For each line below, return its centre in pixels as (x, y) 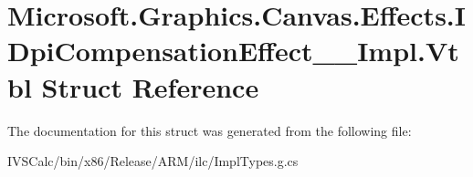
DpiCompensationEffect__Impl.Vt (233, 51)
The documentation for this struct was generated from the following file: (210, 130)
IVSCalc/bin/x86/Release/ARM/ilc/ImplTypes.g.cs (153, 161)
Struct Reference (150, 86)
